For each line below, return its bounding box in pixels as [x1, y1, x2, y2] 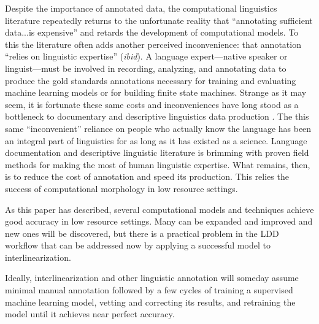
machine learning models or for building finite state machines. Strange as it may [5, 86, 307, 99]
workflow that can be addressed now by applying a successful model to [5, 239, 271, 252]
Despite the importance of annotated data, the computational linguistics [5, 2, 277, 14]
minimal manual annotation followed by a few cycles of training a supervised [5, 283, 293, 296]
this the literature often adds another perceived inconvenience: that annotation [5, 37, 301, 50]
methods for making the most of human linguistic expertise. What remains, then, [5, 158, 310, 171]
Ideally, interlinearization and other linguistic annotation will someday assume [5, 271, 299, 284]
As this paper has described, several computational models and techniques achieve [5, 202, 314, 215]
